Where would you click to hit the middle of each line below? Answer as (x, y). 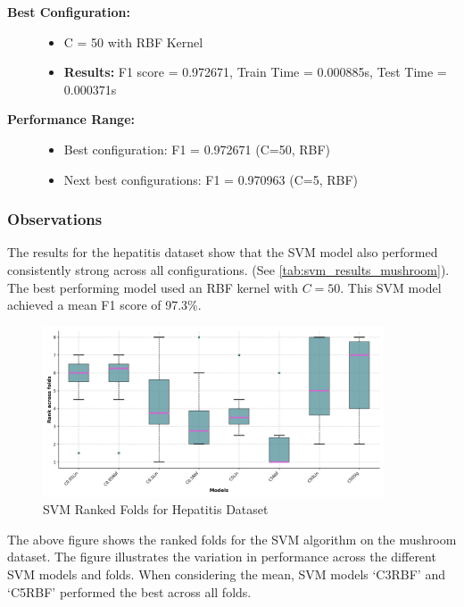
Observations (55, 219)
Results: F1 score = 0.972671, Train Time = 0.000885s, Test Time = (255, 72)
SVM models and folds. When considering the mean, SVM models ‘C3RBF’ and (226, 574)
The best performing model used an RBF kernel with (153, 287)
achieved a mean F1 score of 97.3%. (104, 305)
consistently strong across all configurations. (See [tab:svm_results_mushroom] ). (228, 269)
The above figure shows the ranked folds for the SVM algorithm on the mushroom (232, 539)
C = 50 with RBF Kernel (133, 42)
